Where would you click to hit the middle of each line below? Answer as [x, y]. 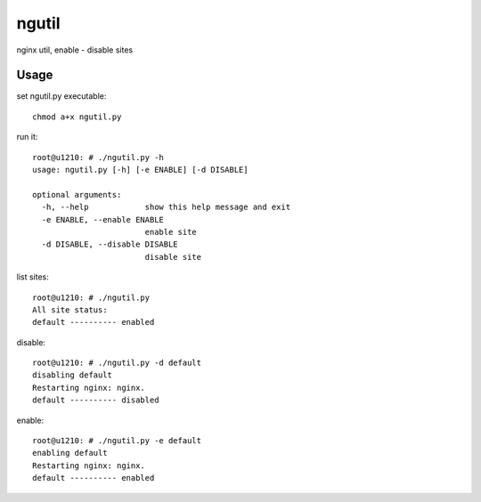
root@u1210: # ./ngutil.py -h [98, 157]
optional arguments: [77, 194]
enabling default [70, 453]
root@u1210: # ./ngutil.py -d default [117, 363]
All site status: [70, 310]
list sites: [33, 277]
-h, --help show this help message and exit [166, 207]
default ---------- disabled [96, 400]
